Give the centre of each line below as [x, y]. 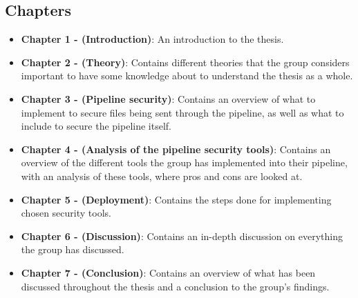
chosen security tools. [66, 213]
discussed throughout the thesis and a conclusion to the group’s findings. [175, 286]
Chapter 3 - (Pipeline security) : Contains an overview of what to [168, 98]
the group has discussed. [73, 249]
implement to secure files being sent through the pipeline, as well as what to [182, 112]
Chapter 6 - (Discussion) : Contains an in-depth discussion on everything [182, 236]
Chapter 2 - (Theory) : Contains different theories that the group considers [185, 62]
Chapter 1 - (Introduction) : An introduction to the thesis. [152, 39]
